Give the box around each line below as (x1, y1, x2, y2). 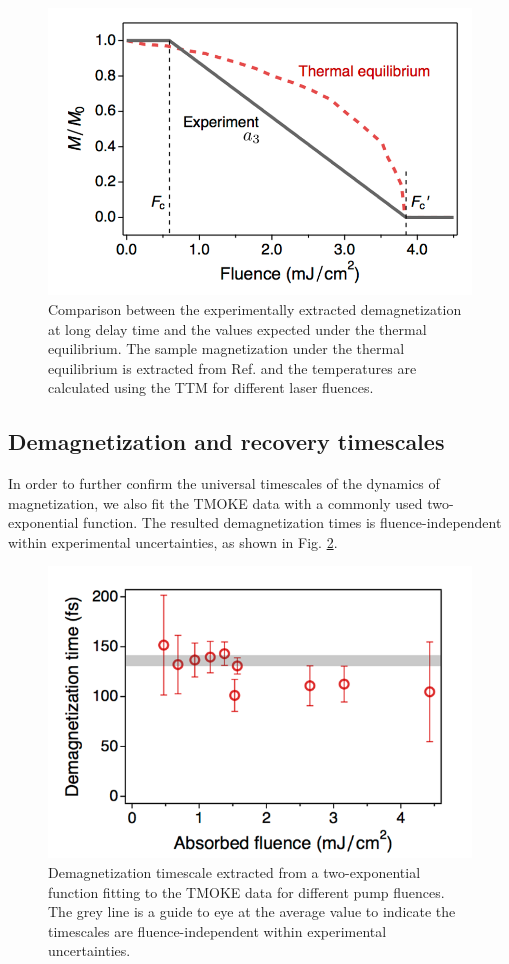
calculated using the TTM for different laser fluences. (48, 377, 374, 398)
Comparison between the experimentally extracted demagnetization (48, 298, 462, 319)
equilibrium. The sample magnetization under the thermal (48, 338, 405, 359)
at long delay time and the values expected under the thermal (48, 318, 427, 339)
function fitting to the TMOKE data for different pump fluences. (48, 881, 445, 902)
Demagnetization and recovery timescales (8, 426, 445, 457)
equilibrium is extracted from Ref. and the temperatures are (48, 357, 417, 378)
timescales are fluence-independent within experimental (48, 920, 387, 941)
